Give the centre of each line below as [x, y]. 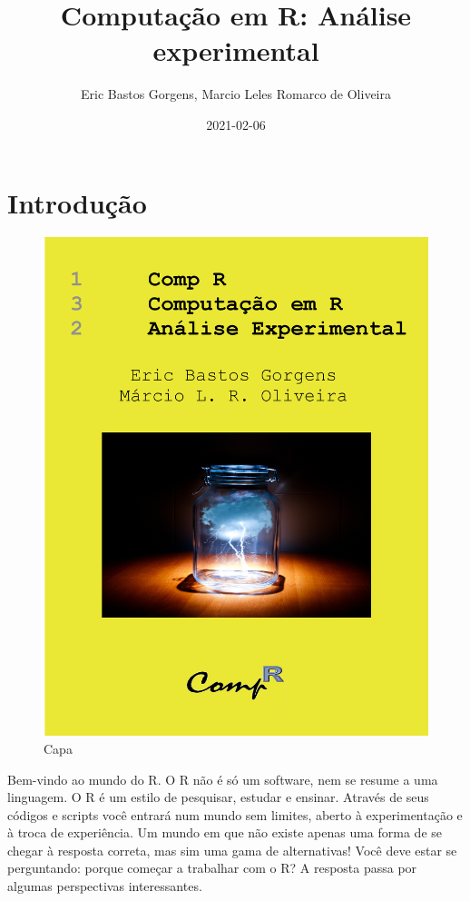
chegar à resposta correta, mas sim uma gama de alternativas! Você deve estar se [232, 850]
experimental [236, 50]
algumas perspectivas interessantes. [105, 886]
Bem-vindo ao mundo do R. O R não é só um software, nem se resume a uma [223, 779]
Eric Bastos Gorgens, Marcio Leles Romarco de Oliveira [235, 94]
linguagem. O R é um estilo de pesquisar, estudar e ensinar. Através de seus [218, 797]
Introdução [77, 202]
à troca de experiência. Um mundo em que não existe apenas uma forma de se [225, 832]
